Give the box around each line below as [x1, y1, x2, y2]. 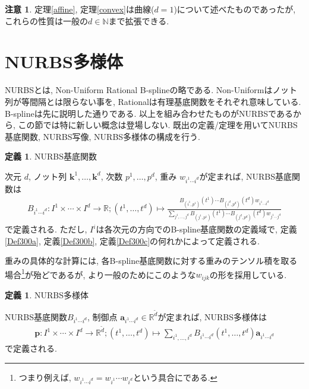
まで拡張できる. [108, 14, 169, 27]
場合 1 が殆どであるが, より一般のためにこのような [5, 266, 196, 280]
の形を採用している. [209, 268, 287, 280]
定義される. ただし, [12, 223, 87, 235]
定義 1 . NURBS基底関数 [5, 150, 97, 162]
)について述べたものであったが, [174, 3, 296, 15]
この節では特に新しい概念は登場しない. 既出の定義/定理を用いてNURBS [18, 119, 298, 131]
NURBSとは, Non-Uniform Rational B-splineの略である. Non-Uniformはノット [5, 84, 298, 96]
